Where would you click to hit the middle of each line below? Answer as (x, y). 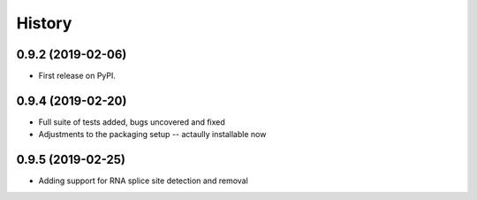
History (44, 23)
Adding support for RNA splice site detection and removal (144, 181)
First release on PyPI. (77, 76)
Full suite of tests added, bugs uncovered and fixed (132, 122)
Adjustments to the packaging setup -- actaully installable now (152, 135)
